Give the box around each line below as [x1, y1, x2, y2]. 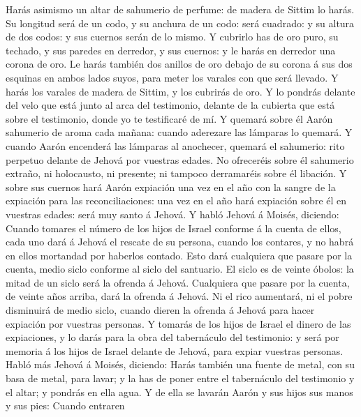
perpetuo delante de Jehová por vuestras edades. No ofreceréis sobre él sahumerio [6, 152, 354, 167]
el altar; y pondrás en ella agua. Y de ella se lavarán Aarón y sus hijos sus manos [6, 384, 353, 399]
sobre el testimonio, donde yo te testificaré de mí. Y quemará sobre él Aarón [6, 111, 333, 126]
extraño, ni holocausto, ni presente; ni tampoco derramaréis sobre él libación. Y [6, 166, 347, 181]
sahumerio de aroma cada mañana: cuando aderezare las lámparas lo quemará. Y [6, 125, 353, 139]
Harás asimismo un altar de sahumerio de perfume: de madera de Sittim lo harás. [6, 2, 355, 16]
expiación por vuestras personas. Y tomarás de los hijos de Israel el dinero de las [6, 316, 351, 331]
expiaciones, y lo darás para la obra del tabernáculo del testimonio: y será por [6, 330, 339, 344]
